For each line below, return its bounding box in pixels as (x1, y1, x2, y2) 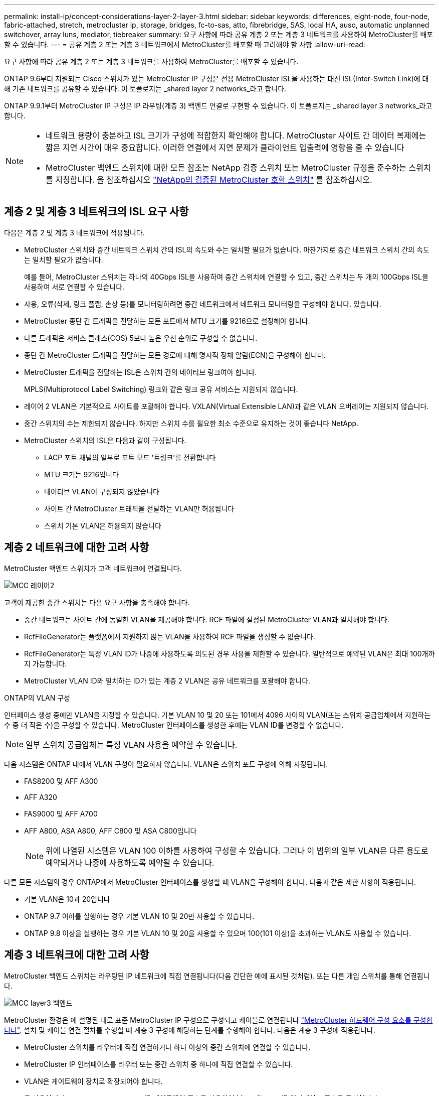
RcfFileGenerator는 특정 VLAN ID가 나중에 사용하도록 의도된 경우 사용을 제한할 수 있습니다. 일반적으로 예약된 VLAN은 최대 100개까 (24, 649, 435, 658)
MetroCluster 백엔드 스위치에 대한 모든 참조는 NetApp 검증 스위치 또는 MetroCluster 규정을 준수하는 (46, 163, 407, 173)
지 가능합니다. (24, 659, 67, 668)
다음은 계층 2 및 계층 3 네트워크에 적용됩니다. (4, 228, 145, 237)
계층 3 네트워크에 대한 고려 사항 (4, 948, 149, 962)
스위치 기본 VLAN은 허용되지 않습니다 (44, 521, 161, 530)
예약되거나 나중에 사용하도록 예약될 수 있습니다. (46, 857, 214, 868)
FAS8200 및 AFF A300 (24, 776, 98, 785)
